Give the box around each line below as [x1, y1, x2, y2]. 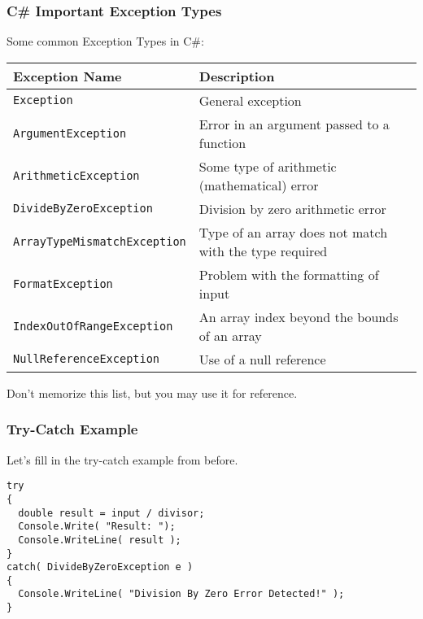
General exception [198, 90, 302, 110]
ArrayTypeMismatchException [13, 234, 186, 248]
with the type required [198, 241, 328, 260]
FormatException [13, 277, 113, 290]
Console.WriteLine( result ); [18, 534, 181, 546]
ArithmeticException [13, 168, 140, 182]
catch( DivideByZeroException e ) [7, 561, 194, 573]
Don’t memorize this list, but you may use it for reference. [7, 384, 298, 401]
